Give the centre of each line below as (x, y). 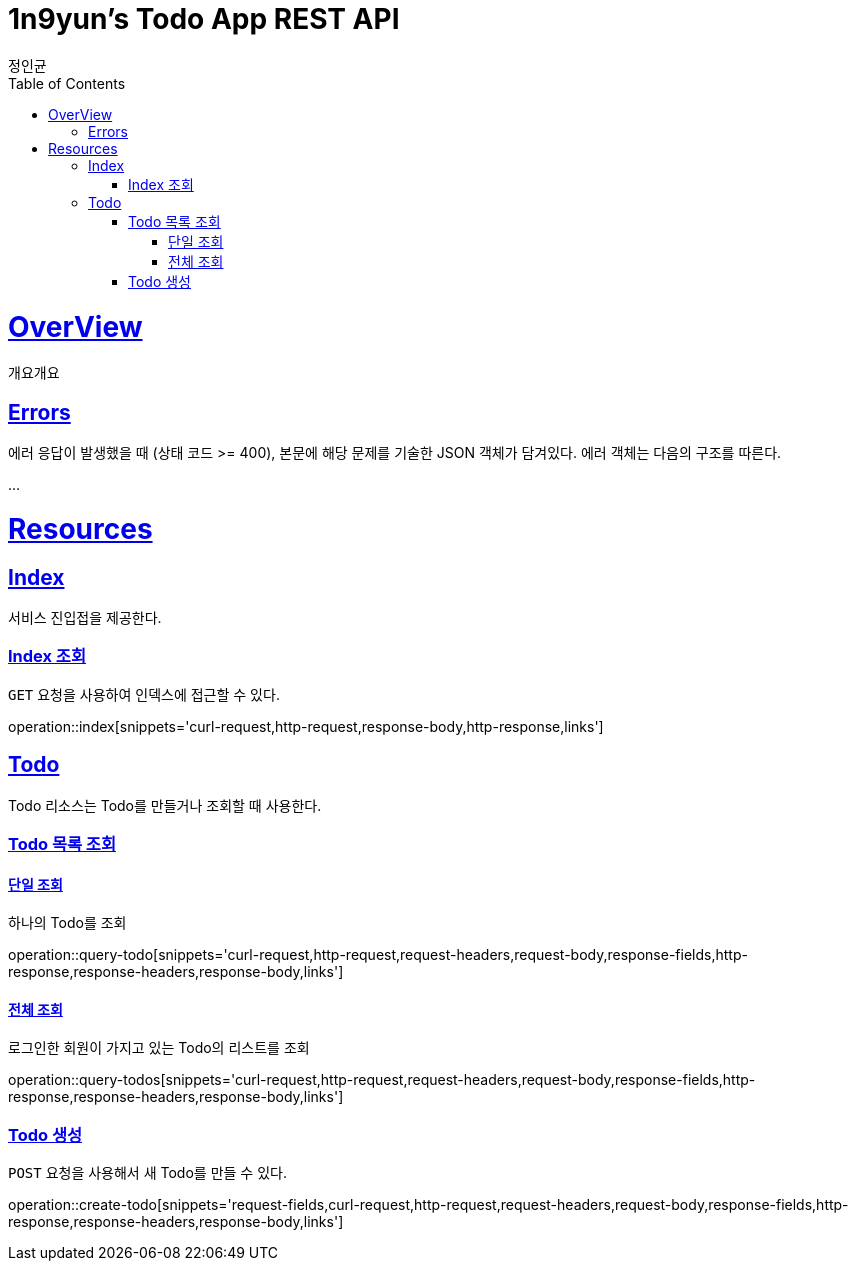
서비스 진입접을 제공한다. (85, 618)
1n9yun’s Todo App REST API (204, 19)
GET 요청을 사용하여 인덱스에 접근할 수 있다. (144, 694)
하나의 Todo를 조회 (67, 923)
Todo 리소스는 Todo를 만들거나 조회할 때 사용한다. (165, 805)
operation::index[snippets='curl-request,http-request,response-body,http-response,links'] (306, 726)
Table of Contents (67, 83)
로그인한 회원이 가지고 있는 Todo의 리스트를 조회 (159, 1048)
